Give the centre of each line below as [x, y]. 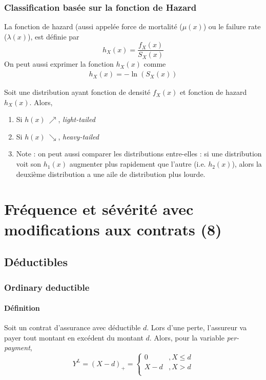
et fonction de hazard [213, 92]
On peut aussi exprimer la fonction [59, 64]
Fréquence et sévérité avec [99, 209]
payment [17, 347]
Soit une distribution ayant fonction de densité [77, 92]
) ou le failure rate [232, 26]
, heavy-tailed [78, 136]
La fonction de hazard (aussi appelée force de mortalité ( [93, 26]
